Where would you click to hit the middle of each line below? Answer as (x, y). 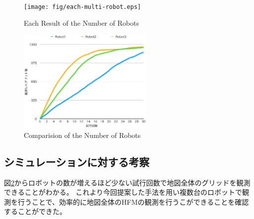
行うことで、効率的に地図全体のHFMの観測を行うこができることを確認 (133, 201)
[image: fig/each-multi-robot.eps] (83, 7)
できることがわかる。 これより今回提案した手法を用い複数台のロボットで (123, 192)
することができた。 (35, 211)
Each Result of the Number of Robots (82, 22)
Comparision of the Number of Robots (82, 135)
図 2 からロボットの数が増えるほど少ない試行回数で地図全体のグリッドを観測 (127, 182)
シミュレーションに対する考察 (77, 161)
